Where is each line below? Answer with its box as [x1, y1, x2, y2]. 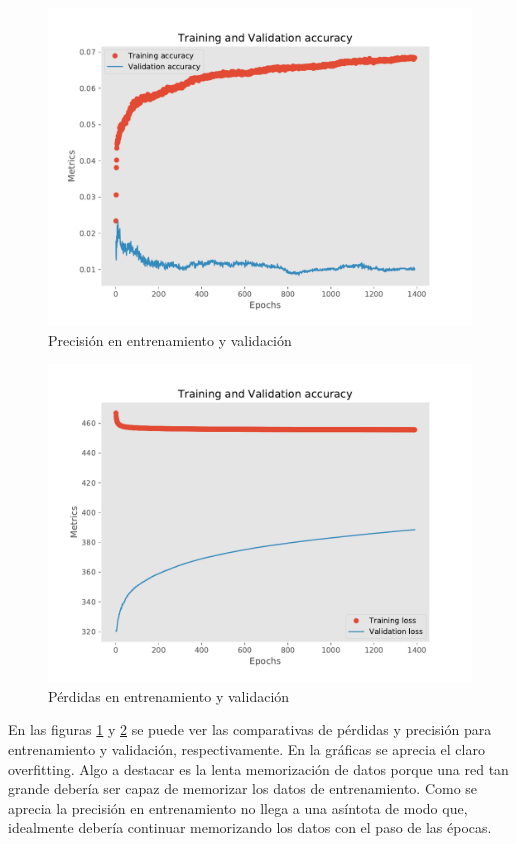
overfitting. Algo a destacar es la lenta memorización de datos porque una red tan [8, 758, 509, 779]
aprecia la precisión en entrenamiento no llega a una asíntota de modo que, [8, 797, 468, 818]
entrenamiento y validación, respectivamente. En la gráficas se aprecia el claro [8, 738, 485, 759]
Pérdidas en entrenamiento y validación [48, 685, 290, 706]
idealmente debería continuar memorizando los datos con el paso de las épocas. [8, 817, 492, 838]
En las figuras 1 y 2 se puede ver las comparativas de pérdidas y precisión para [8, 719, 492, 740]
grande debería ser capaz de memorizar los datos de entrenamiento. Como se [8, 778, 478, 799]
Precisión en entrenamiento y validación [48, 329, 292, 350]
